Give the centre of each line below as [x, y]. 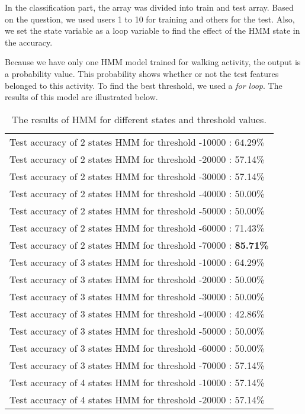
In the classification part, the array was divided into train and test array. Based [149, 7]
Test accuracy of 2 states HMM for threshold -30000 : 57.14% [137, 176]
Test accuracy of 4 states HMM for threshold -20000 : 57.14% [137, 399]
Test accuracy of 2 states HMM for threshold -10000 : [121, 142]
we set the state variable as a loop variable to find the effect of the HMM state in [152, 31]
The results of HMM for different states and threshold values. [139, 119]
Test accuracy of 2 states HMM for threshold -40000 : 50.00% [137, 193]
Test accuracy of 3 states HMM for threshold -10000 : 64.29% [137, 262]
